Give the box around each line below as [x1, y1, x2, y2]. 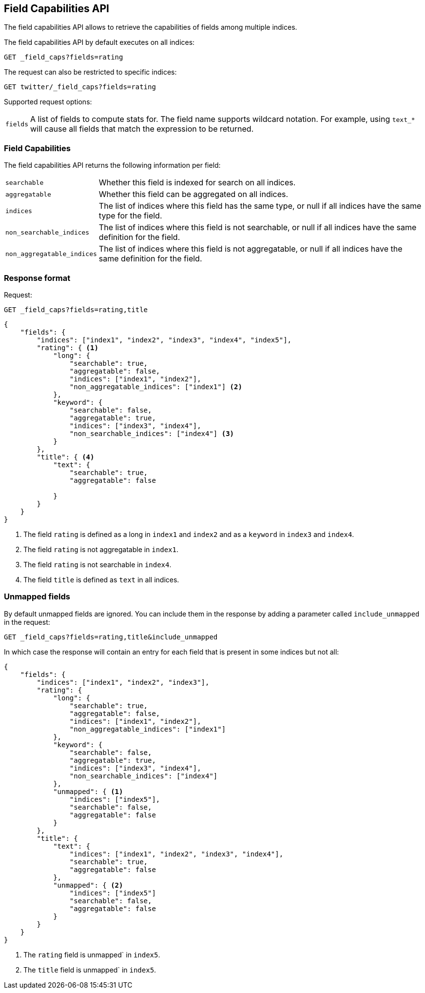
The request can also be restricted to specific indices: [4, 68, 177, 77]
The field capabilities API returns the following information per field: [4, 161, 221, 170]
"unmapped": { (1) [53, 787, 123, 795]
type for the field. [98, 211, 162, 221]
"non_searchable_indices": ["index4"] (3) [69, 429, 234, 437]
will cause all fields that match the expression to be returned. [30, 124, 254, 134]
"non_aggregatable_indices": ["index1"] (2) [69, 382, 242, 391]
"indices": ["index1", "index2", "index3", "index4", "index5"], [37, 336, 292, 344]
